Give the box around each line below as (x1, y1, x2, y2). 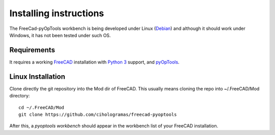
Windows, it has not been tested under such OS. (9, 32, 111, 38)
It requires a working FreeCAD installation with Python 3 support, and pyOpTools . (9, 59, 180, 65)
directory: (9, 93, 30, 99)
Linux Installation (9, 72, 66, 81)
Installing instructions (9, 8, 104, 19)
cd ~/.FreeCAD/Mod (18, 105, 65, 110)
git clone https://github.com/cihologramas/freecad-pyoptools (18, 112, 177, 117)
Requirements (9, 46, 56, 54)
